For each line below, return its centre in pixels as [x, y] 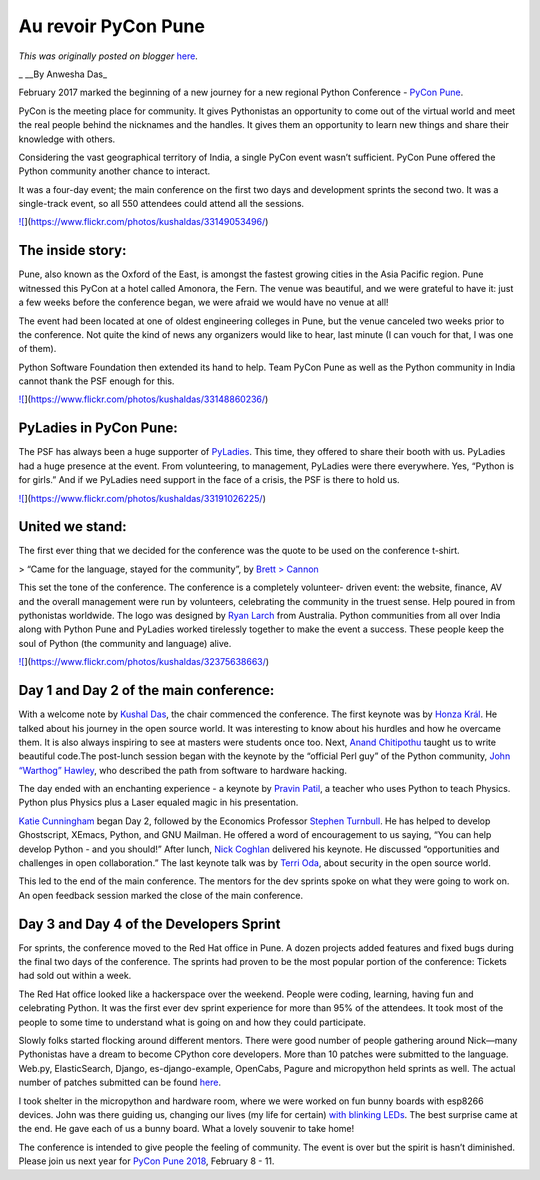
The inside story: [72, 250]
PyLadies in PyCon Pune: [98, 428]
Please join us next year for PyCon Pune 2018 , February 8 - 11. [146, 1161]
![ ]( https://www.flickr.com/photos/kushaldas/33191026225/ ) [142, 498]
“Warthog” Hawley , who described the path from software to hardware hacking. [182, 770]
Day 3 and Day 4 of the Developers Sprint [149, 923]
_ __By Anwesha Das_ [63, 74]
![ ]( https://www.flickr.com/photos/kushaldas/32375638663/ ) [144, 662]
